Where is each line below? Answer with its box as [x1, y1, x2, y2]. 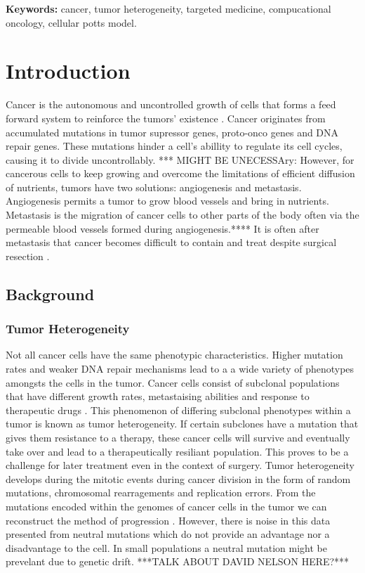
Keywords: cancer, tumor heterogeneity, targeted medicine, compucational [6, 1, 331, 15]
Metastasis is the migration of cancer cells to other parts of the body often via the [6, 207, 359, 222]
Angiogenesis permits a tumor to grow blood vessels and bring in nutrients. [6, 193, 329, 208]
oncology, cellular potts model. [6, 15, 137, 30]
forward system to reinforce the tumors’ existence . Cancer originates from [6, 110, 326, 125]
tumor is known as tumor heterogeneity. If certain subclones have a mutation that [6, 416, 359, 431]
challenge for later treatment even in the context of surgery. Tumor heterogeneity [6, 458, 354, 472]
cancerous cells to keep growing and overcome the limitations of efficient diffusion [6, 166, 355, 181]
